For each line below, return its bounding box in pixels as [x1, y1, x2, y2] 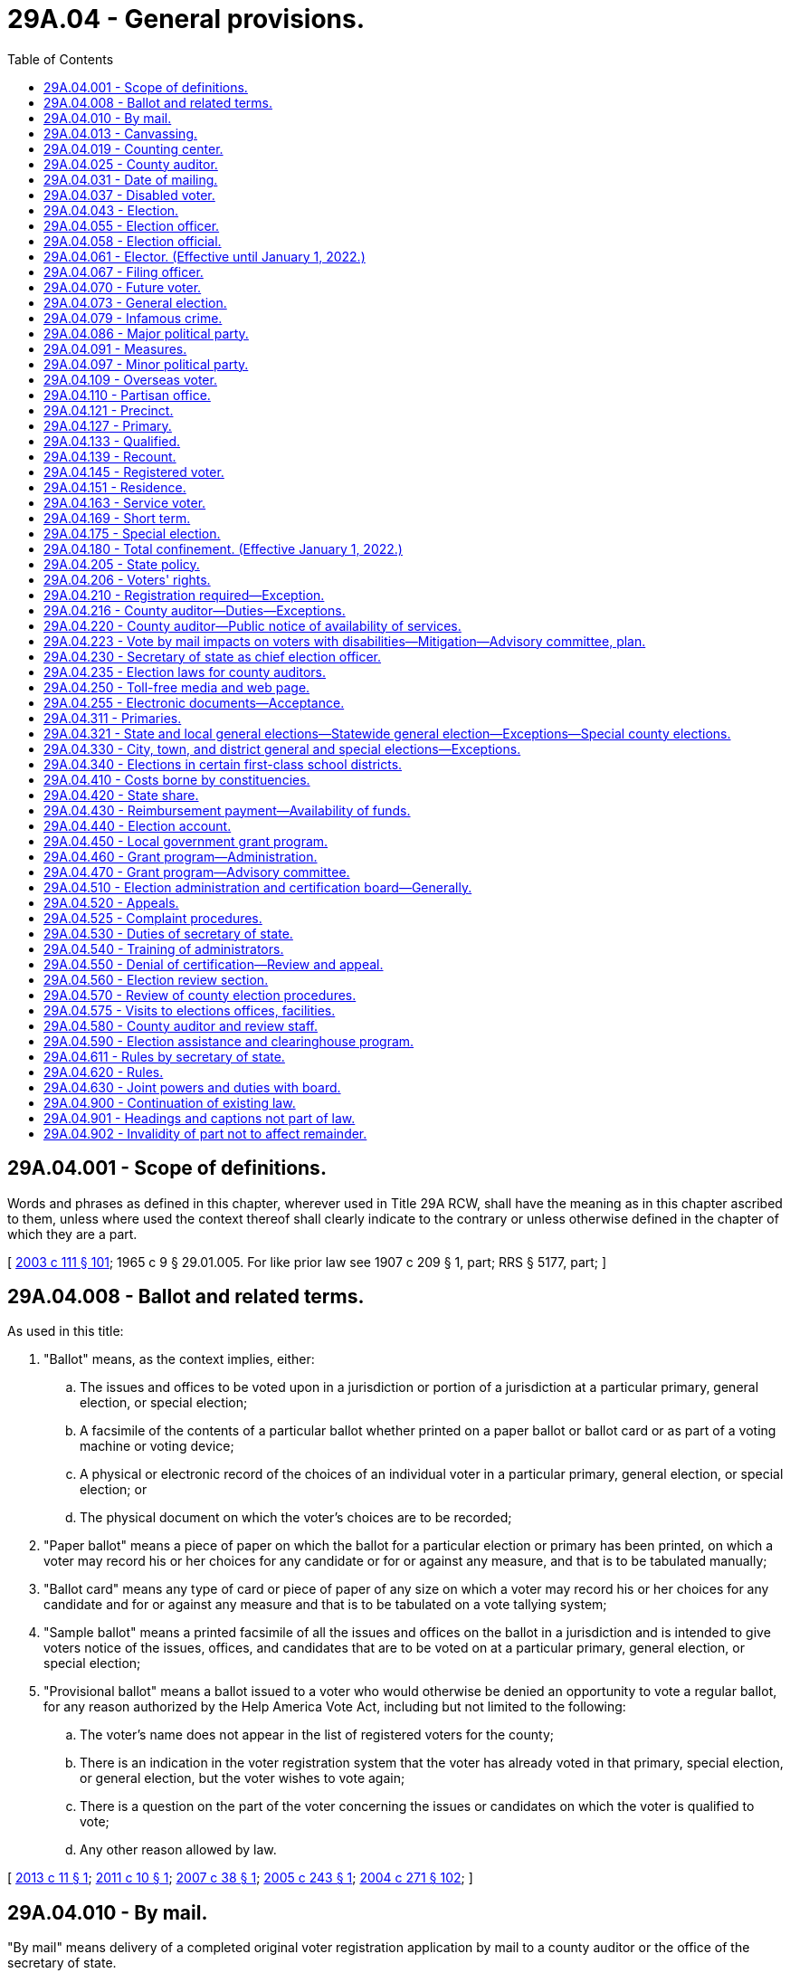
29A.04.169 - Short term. [43, 510, 191, 526]
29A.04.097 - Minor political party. [43, 356, 249, 372]
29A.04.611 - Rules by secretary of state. [43, 1048, 285, 1064]
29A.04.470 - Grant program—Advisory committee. [43, 863, 350, 880]
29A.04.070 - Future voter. [43, 279, 202, 295]
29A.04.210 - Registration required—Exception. [43, 586, 325, 603]
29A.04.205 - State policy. [43, 556, 200, 572]
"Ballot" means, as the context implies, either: [43, 1351, 315, 1368]
